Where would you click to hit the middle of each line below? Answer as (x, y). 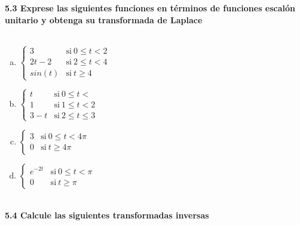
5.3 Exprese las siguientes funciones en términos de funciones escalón (150, 8)
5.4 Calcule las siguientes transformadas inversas (107, 215)
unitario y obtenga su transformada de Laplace (104, 19)
